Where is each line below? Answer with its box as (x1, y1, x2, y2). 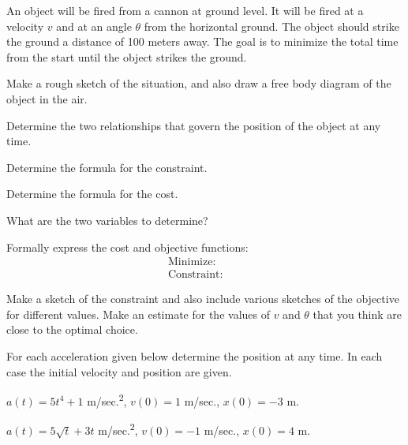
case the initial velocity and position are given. (6, 363, 232, 380)
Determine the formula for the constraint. (6, 159, 208, 175)
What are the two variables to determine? (6, 211, 208, 228)
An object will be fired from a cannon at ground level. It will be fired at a (6, 2, 364, 18)
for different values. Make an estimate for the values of (6, 305, 270, 322)
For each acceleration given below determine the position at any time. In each (6, 347, 383, 364)
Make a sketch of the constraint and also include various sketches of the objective (6, 290, 399, 307)
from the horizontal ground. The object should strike (144, 17, 399, 34)
